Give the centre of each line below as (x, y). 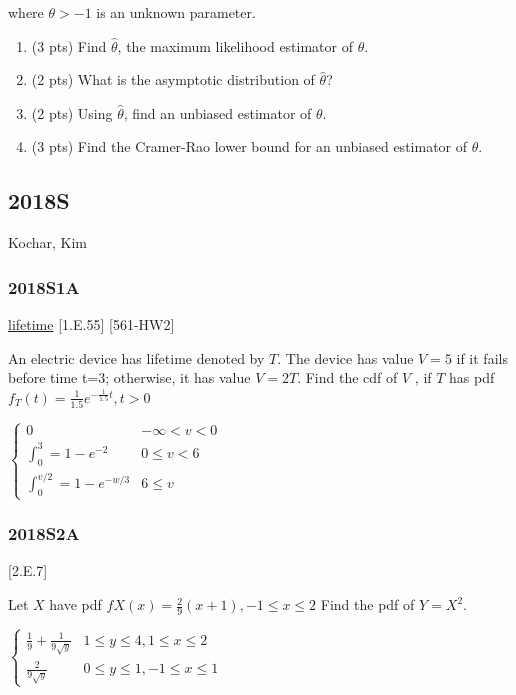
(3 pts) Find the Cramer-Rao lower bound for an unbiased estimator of (249, 146)
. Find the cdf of (347, 377)
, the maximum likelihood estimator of (235, 45)
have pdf (75, 604)
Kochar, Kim (47, 242)
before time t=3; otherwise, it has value (129, 377)
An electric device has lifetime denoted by (136, 357)
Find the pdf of (367, 604)
